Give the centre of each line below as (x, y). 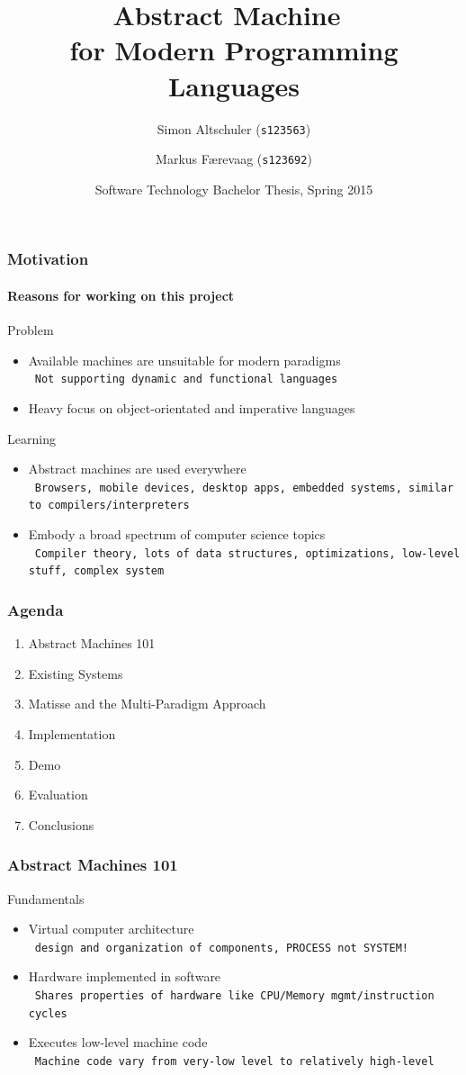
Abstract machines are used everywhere (137, 469)
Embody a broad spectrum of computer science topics (177, 534)
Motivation (48, 259)
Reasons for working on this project (121, 295)
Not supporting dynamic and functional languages (186, 379)
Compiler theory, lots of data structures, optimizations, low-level (247, 553)
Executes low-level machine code (118, 1042)
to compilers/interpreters (109, 506)
